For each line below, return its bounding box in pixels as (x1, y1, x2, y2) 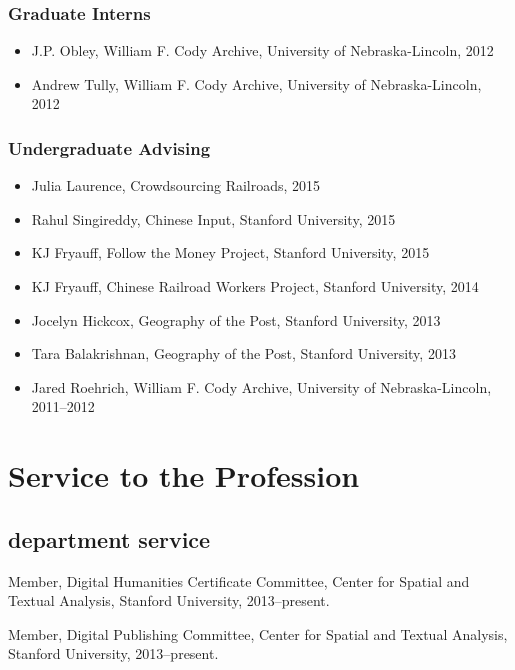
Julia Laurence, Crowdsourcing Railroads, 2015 (31, 175, 321, 196)
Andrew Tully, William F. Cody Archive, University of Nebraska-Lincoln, (31, 73, 482, 94)
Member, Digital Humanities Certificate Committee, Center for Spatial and (8, 570, 470, 591)
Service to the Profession (8, 455, 360, 496)
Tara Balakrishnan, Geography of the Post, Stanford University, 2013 (31, 343, 456, 364)
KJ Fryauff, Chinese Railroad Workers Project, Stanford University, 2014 (31, 276, 479, 296)
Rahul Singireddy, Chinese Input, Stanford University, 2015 (31, 208, 396, 229)
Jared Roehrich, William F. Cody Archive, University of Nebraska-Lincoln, (31, 376, 492, 397)
